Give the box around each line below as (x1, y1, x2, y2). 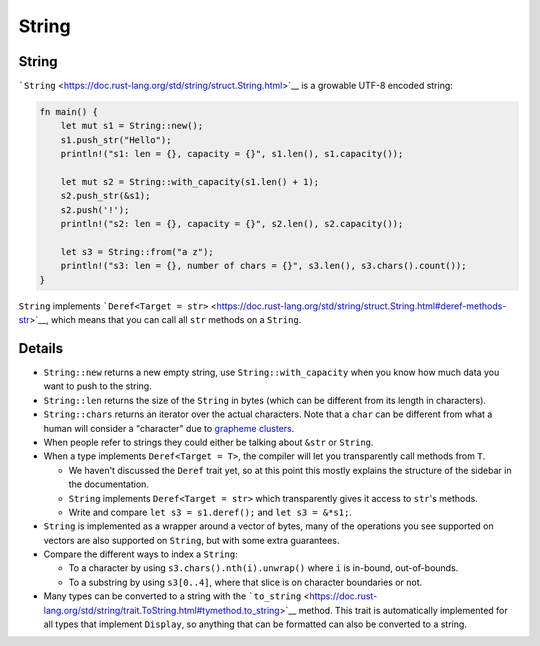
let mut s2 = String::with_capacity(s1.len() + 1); (60, 176, 320, 187)
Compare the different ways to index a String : (43, 548, 239, 560)
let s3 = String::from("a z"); (60, 246, 214, 257)
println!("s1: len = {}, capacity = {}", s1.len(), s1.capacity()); (60, 148, 404, 160)
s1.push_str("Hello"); (60, 134, 172, 145)
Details (18, 340, 64, 357)
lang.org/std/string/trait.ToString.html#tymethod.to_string (43, 604, 280, 616)
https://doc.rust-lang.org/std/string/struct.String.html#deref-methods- (216, 300, 507, 312)
